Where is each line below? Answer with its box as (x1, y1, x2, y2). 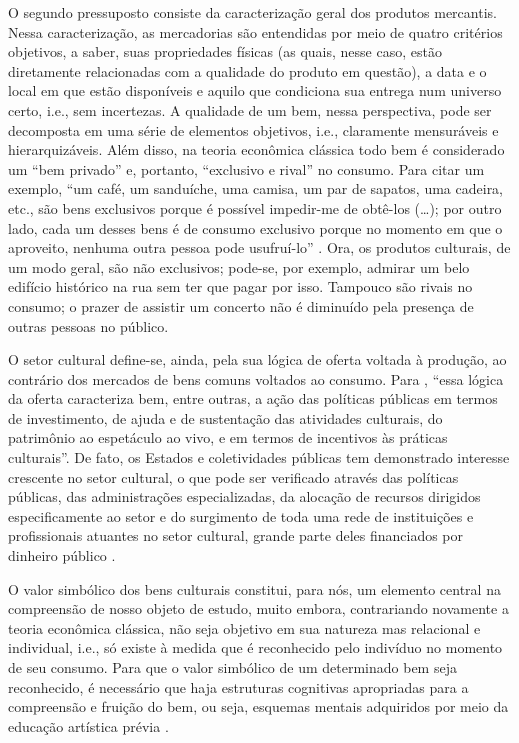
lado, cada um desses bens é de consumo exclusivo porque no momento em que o (8, 217, 503, 238)
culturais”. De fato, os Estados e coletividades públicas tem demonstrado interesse (8, 447, 510, 468)
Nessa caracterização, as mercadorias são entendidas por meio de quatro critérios (8, 21, 503, 42)
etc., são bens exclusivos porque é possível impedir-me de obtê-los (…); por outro (8, 197, 502, 218)
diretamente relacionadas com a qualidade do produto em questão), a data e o (8, 60, 487, 81)
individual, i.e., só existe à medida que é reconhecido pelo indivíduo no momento (8, 637, 503, 658)
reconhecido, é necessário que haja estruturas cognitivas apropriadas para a (8, 676, 469, 697)
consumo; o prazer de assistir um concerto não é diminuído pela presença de (8, 295, 474, 316)
